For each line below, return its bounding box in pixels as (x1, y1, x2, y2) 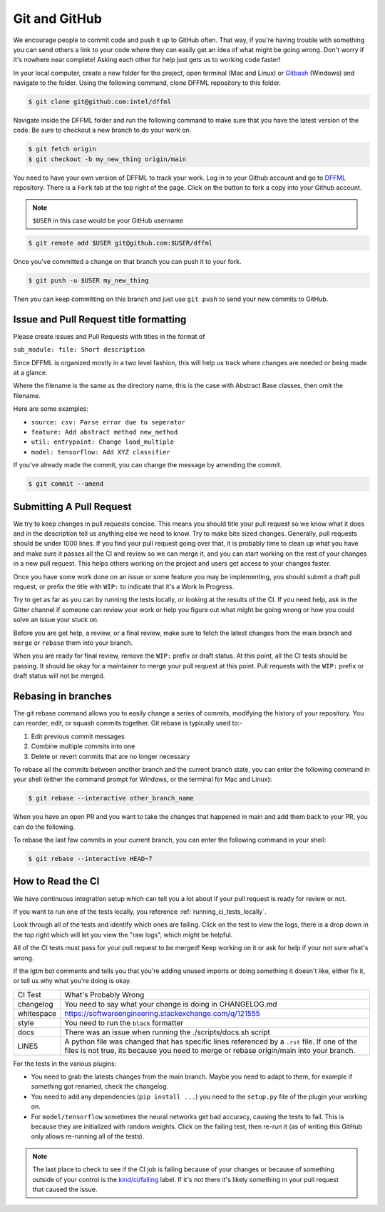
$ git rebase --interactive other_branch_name (28, 794, 194, 803)
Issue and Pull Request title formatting (13, 313, 187, 325)
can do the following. (13, 823, 75, 831)
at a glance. (13, 368, 48, 377)
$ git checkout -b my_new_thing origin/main (28, 155, 187, 163)
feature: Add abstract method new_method (31, 428, 178, 436)
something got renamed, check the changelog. (31, 1082, 169, 1091)
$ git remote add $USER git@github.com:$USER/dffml (28, 239, 213, 247)
